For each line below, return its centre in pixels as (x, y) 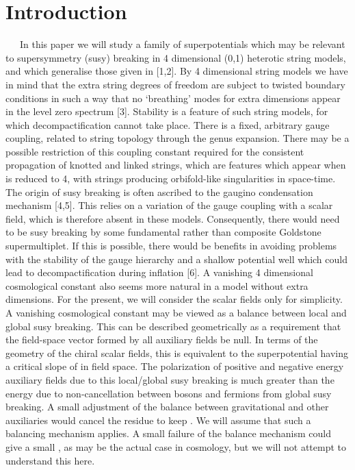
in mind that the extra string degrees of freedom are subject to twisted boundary (175, 84)
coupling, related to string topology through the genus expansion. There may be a (177, 138)
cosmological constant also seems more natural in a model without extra (157, 285)
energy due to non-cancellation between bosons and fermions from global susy (169, 393)
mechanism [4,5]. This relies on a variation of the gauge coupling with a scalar (169, 205)
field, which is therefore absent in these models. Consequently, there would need (173, 218)
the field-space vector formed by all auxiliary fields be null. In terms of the (162, 339)
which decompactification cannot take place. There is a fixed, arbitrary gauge (168, 124)
